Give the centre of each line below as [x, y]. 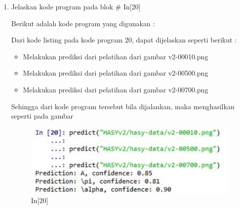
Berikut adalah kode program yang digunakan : [83, 23]
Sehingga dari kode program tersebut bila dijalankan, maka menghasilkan [123, 106]
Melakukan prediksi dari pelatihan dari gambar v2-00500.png [116, 73]
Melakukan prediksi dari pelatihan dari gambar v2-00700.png [116, 89]
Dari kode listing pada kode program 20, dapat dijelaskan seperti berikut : [124, 40]
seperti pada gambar [42, 116]
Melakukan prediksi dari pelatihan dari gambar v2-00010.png [116, 56]
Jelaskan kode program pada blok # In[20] [76, 6]
